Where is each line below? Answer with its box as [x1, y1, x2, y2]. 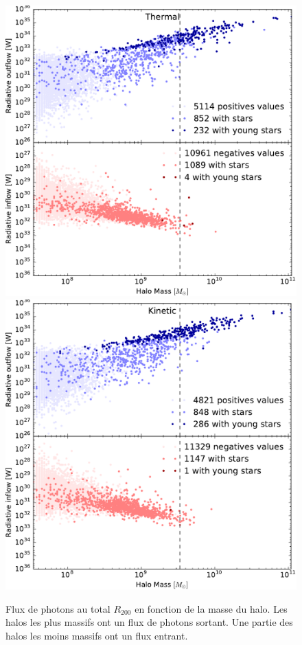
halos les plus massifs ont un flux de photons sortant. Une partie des [5, 615, 293, 629]
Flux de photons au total [5, 601, 111, 615]
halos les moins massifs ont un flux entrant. [5, 628, 188, 642]
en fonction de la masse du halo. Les [135, 601, 288, 615]
